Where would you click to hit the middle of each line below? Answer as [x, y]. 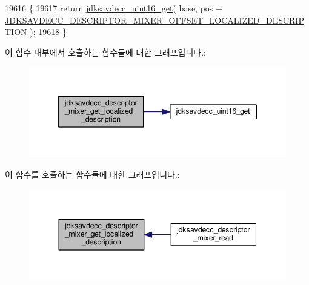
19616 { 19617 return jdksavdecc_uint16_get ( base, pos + [114, 8]
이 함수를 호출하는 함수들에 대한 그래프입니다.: [92, 174]
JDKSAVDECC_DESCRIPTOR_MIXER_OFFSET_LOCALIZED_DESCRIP [154, 20]
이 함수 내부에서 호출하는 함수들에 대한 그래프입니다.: [105, 52]
